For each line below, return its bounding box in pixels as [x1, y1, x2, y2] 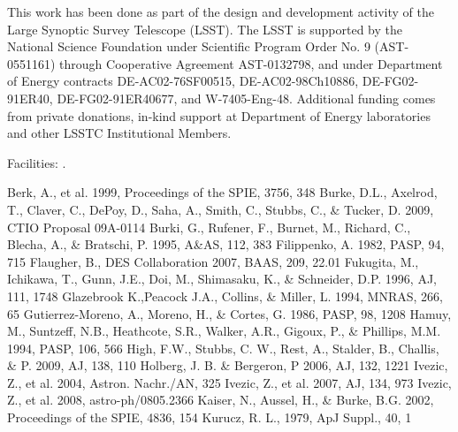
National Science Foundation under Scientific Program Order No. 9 [7, 37, 370, 56]
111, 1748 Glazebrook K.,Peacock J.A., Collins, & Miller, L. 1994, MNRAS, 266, [7, 286, 443, 305]
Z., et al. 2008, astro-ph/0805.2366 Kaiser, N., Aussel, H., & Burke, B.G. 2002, [7, 390, 434, 409]
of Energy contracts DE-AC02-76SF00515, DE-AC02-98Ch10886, [7, 72, 359, 90]
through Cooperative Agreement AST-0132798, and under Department [59, 54, 443, 72]
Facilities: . [7, 153, 66, 171]
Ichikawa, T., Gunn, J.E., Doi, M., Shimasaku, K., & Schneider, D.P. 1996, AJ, [7, 269, 438, 288]
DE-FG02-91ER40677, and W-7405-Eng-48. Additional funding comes [57, 88, 436, 107]
